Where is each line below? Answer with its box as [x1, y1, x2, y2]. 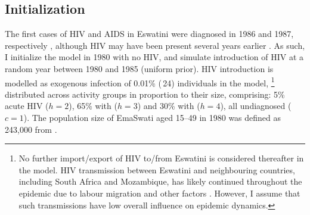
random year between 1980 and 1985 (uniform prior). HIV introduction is [5, 62, 274, 74]
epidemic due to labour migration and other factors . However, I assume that [18, 186, 300, 199]
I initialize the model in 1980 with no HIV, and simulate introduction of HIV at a [5, 51, 304, 63]
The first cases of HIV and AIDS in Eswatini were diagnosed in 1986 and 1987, [5, 27, 294, 40]
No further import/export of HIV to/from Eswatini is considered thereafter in [18, 152, 304, 164]
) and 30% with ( [137, 99, 200, 112]
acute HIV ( [5, 99, 49, 112]
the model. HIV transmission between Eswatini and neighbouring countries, [18, 163, 295, 176]
